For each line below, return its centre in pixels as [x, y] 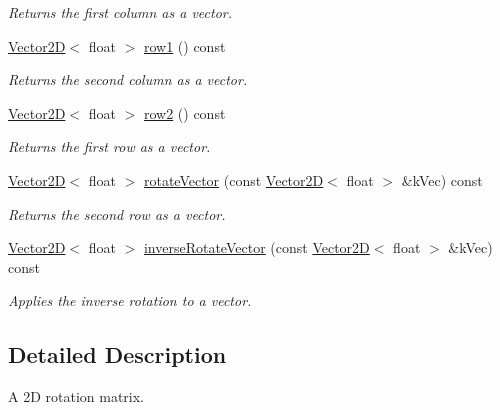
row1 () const [184, 45]
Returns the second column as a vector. [128, 79]
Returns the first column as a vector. [120, 12]
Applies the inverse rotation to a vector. [130, 300]
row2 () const [184, 112]
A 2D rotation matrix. [76, 396]
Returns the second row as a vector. [117, 213]
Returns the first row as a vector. [109, 146]
